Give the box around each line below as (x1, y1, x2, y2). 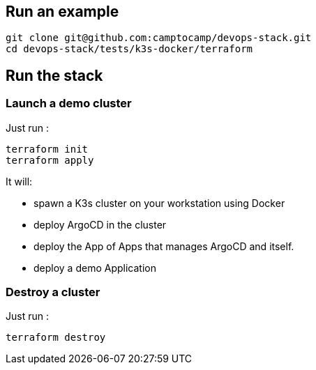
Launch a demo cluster (6, 96, 132, 111)
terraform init (6, 143, 89, 155)
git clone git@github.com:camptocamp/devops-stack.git (6, 32, 312, 44)
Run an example (6, 3, 119, 20)
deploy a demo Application (33, 261, 156, 274)
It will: (6, 175, 33, 187)
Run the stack (6, 66, 103, 84)
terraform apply (6, 154, 94, 166)
